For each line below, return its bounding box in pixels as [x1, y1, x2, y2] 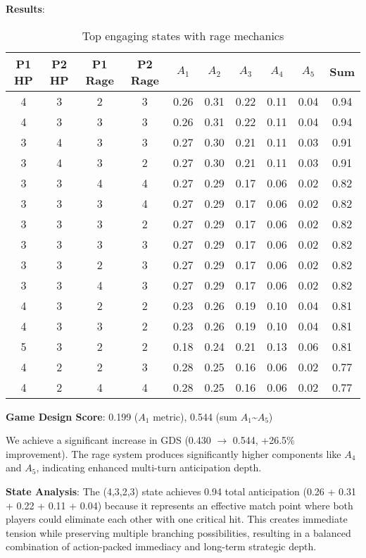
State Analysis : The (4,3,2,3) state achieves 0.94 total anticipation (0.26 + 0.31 [6, 483, 356, 498]
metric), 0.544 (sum [153, 409, 238, 423]
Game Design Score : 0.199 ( [6, 409, 139, 423]
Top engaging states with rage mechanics [82, 27, 284, 44]
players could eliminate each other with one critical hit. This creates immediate [6, 512, 348, 526]
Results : [6, 1, 45, 15]
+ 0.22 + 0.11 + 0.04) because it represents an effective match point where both [6, 497, 353, 512]
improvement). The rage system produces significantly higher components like [6, 446, 341, 461]
